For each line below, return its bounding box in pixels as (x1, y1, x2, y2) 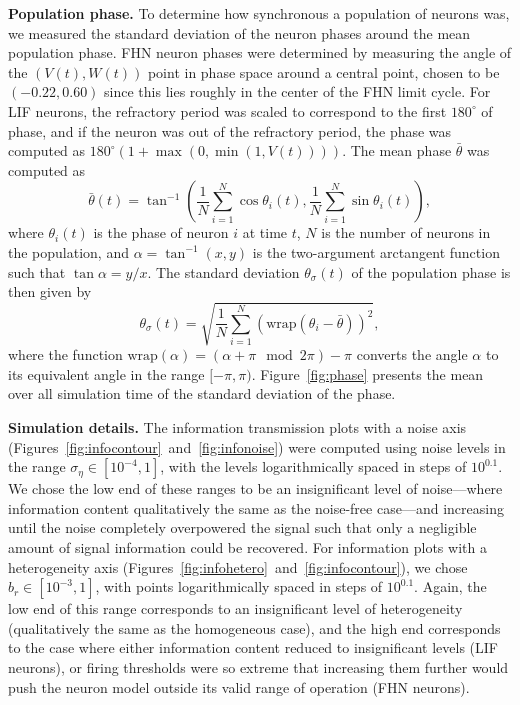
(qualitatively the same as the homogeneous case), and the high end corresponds (8, 617, 501, 638)
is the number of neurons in (321, 222, 491, 243)
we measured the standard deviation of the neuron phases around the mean (8, 22, 471, 43)
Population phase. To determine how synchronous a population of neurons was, (8, 3, 510, 23)
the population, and (8, 241, 129, 262)
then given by (8, 281, 92, 302)
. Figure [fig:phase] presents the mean (251, 363, 484, 384)
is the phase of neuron (93, 222, 229, 243)
